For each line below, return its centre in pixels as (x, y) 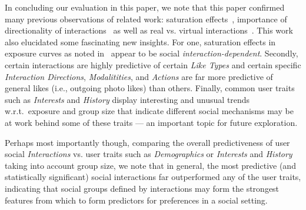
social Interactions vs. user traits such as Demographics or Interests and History (149, 154)
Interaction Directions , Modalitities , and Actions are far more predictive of (139, 76)
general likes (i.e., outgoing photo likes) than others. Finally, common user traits (150, 88)
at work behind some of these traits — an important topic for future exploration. (151, 122)
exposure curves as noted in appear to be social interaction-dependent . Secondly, (152, 53)
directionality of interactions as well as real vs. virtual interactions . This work (149, 30)
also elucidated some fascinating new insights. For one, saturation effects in (140, 41)
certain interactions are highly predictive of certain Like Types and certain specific (153, 64)
